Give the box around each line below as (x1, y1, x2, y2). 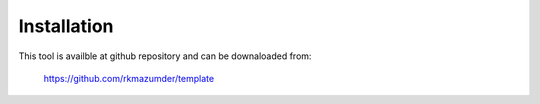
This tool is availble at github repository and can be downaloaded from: (18, 50, 312, 62)
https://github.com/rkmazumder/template (43, 72, 215, 84)
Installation (18, 15, 114, 37)
